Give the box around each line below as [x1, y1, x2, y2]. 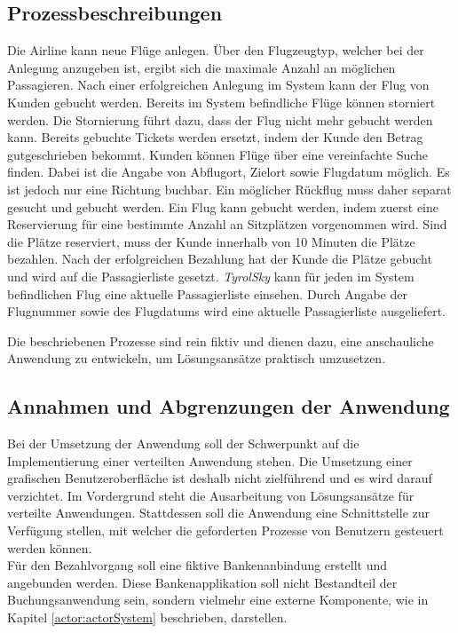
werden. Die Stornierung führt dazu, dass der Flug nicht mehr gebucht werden [7, 110, 433, 129]
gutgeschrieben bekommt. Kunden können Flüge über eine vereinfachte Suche [7, 145, 429, 163]
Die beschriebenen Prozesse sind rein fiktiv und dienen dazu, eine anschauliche [7, 331, 434, 350]
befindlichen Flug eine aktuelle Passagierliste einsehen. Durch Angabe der [7, 284, 407, 303]
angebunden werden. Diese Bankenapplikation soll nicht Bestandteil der [7, 573, 398, 591]
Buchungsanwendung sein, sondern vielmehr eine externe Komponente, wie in [7, 590, 429, 609]
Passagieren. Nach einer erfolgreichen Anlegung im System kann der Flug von [7, 75, 430, 94]
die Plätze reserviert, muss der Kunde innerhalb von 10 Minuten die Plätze [7, 232, 415, 250]
